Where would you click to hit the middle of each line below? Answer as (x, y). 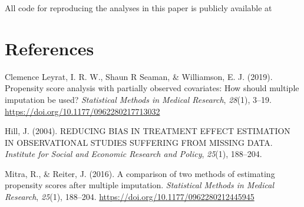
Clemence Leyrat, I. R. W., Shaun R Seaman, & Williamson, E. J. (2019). (139, 76)
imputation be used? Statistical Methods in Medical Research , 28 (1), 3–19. (138, 99)
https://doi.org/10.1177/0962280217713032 (82, 111)
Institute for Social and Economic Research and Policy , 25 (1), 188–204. (133, 154)
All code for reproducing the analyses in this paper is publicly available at (138, 8)
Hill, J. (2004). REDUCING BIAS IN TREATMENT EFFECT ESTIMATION (148, 131)
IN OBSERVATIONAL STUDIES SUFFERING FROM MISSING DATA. (139, 142)
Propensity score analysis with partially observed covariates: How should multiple (152, 88)
